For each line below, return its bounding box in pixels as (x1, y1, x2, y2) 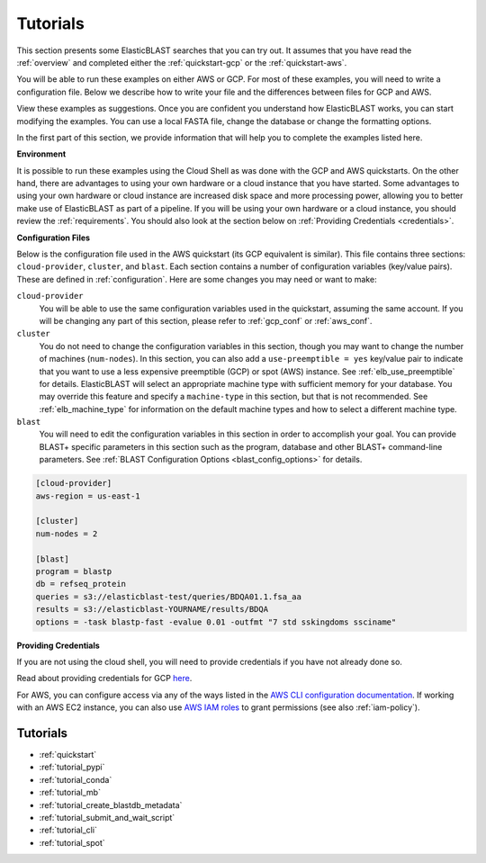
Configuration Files (16, 232, 90, 243)
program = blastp (35, 566, 112, 576)
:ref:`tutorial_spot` (39, 837, 105, 848)
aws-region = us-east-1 (35, 490, 141, 501)
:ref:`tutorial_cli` (39, 824, 98, 836)
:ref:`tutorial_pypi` (39, 761, 105, 773)
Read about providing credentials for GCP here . (16, 673, 193, 684)
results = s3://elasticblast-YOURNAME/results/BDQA (35, 604, 269, 615)
